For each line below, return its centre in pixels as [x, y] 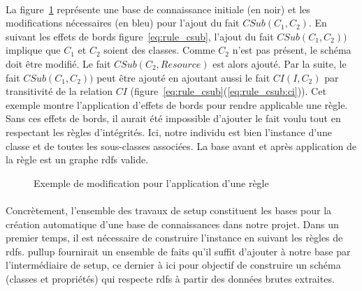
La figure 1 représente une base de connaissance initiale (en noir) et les [158, 9]
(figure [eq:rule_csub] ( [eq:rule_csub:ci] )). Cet [228, 91]
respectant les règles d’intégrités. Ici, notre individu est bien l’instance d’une [169, 132]
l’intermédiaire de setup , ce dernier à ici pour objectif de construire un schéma [173, 265]
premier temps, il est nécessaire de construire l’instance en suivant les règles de [174, 238]
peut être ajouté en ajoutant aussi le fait [183, 77]
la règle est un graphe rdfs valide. [77, 159]
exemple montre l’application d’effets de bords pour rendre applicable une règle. [177, 104]
